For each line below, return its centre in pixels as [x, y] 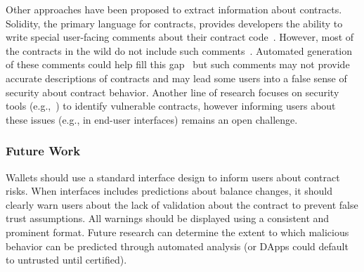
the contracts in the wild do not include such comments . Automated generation [179, 50]
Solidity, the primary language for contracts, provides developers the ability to [174, 23]
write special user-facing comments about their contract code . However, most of [180, 37]
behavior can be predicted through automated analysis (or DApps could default [177, 246]
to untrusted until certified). [66, 260]
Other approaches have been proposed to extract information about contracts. [174, 9]
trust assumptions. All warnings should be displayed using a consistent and [168, 218]
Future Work [43, 151]
